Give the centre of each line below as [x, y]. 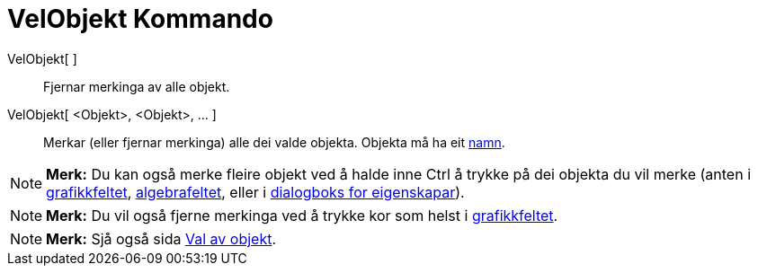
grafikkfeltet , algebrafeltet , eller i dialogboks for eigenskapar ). [255, 192]
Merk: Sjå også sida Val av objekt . [161, 238]
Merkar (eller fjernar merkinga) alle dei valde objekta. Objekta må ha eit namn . [274, 142]
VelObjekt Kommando [140, 19]
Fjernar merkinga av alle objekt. [137, 86]
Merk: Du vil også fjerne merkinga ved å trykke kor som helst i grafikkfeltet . [302, 215]
